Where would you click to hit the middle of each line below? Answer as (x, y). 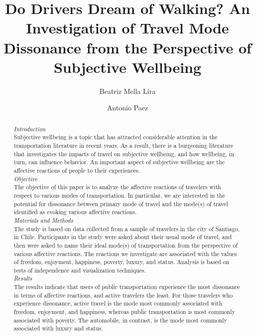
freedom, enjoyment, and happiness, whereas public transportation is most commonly (124, 312)
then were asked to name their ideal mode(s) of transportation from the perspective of (126, 245)
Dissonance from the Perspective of (128, 47)
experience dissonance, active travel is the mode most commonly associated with (118, 303)
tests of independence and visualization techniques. (80, 270)
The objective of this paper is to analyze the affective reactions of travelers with (117, 187)
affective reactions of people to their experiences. (77, 170)
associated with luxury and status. (58, 328)
